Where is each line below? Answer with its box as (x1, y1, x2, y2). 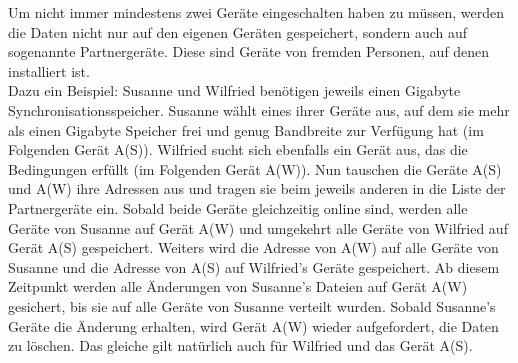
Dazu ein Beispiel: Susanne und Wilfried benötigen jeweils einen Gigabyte (8, 80, 461, 101)
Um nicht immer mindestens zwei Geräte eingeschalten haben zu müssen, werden (8, 2, 504, 22)
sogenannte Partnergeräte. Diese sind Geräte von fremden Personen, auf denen (8, 41, 490, 62)
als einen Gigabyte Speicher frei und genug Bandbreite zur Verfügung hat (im (8, 119, 484, 140)
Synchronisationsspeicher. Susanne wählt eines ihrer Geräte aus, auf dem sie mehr (8, 99, 510, 120)
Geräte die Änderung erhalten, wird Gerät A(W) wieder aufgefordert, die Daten (8, 315, 499, 336)
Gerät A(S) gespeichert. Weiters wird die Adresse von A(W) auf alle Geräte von (8, 237, 499, 258)
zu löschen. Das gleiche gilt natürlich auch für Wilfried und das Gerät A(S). (8, 335, 473, 356)
